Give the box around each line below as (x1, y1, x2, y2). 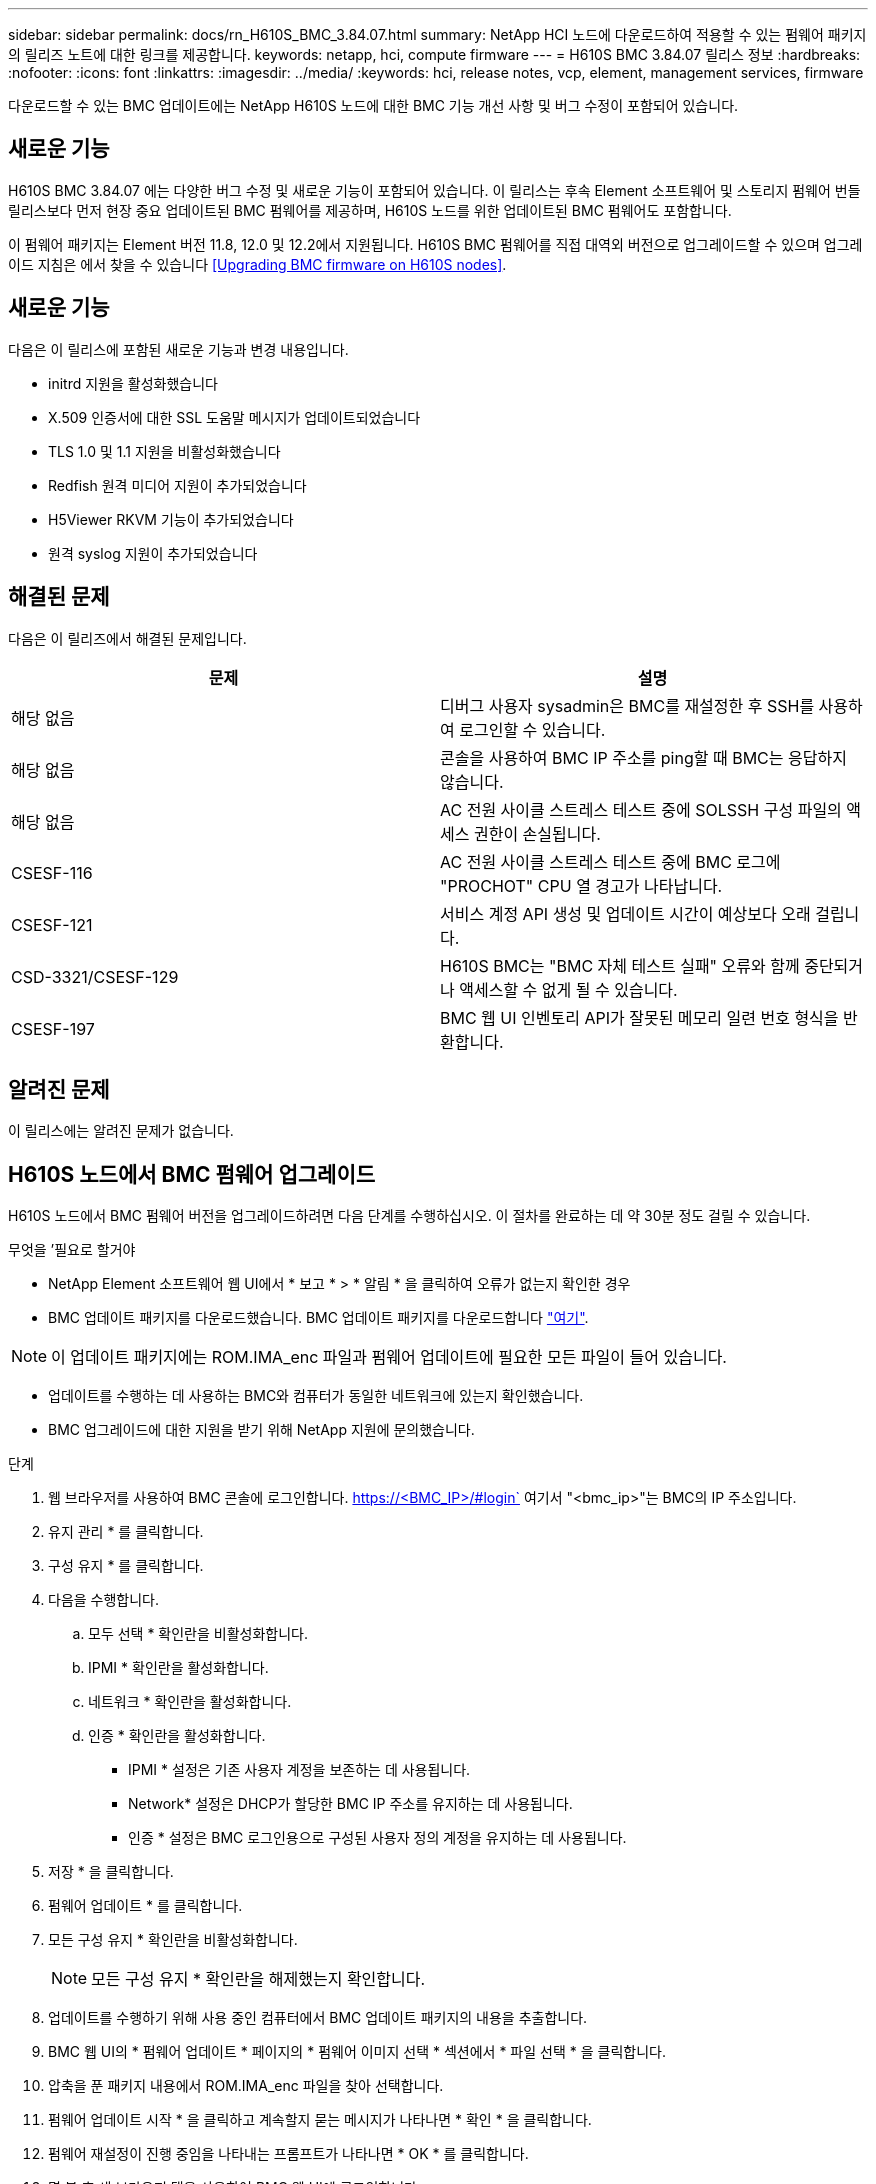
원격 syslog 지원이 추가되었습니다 (48, 544, 258, 562)
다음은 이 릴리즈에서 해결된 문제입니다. (8, 629, 247, 647)
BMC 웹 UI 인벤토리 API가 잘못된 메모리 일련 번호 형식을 (440, 1007, 839, 1028)
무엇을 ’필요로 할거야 (8, 1241, 136, 1259)
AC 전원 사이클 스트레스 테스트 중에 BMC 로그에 (440, 851, 781, 872)
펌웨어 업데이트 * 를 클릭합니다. (48, 1897, 243, 1915)
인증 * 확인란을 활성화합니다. (88, 1727, 266, 1745)
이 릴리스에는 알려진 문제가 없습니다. (8, 1122, 234, 1140)
